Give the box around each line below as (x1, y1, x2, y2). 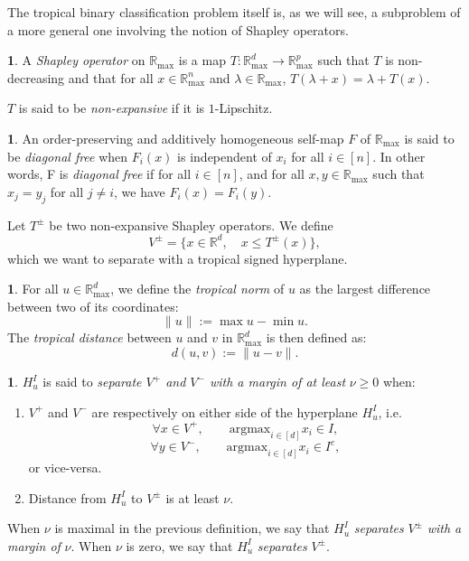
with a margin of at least (209, 372, 346, 391)
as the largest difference (299, 279, 431, 298)
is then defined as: (266, 328, 367, 347)
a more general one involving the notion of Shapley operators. (7, 20, 349, 39)
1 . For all (7, 279, 59, 298)
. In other (372, 146, 426, 165)
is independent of (177, 146, 272, 165)
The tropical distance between (7, 328, 172, 347)
